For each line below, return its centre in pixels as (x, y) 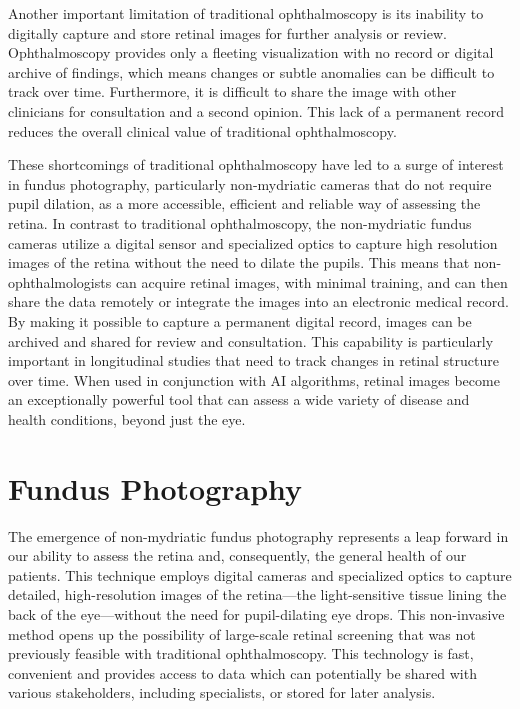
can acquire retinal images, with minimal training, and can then (311, 281)
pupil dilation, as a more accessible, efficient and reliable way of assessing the (244, 203)
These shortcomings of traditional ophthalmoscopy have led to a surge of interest (256, 164)
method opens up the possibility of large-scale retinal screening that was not (242, 633)
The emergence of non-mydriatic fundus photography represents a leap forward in (258, 535)
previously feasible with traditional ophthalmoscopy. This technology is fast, (241, 653)
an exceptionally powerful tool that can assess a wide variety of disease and (239, 399)
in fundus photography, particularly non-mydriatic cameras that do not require (250, 183)
